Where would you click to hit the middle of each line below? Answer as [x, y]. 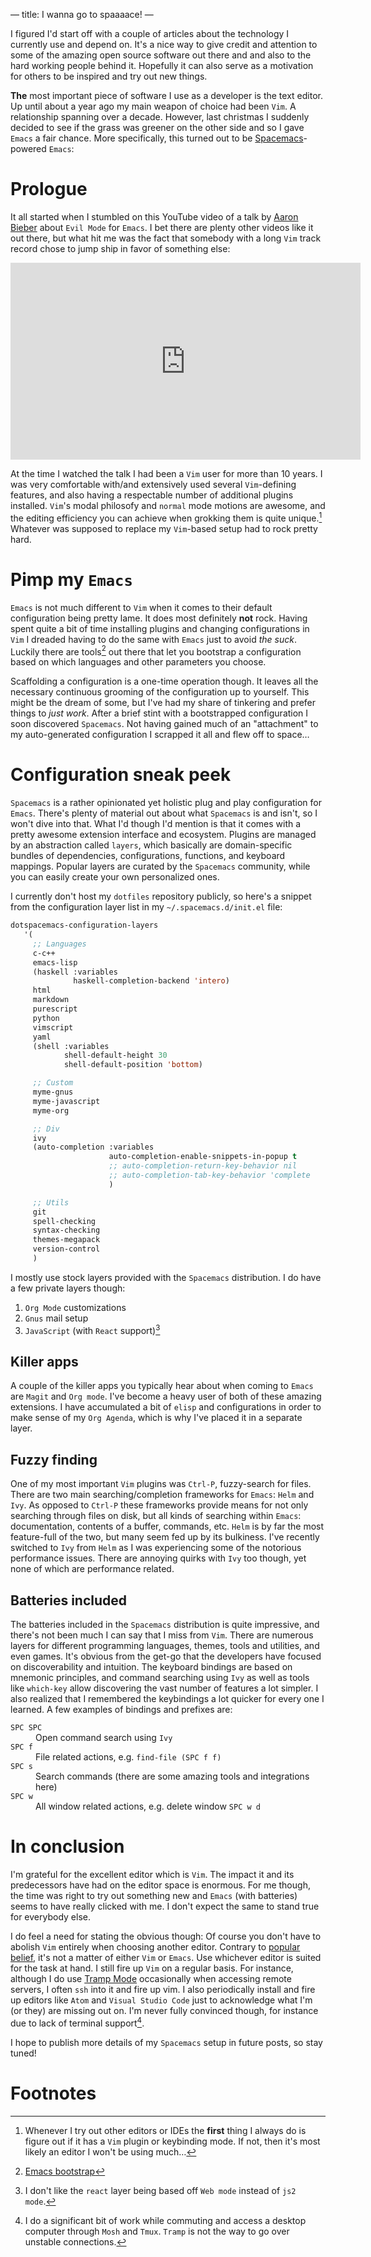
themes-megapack [66, 1240]
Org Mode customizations [75, 1307]
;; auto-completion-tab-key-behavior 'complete [209, 1175]
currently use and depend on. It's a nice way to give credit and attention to [164, 44]
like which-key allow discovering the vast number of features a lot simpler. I [164, 1688]
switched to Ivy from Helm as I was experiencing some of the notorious [156, 1548]
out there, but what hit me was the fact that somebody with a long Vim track [166, 238]
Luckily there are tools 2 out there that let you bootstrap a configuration [156, 651]
